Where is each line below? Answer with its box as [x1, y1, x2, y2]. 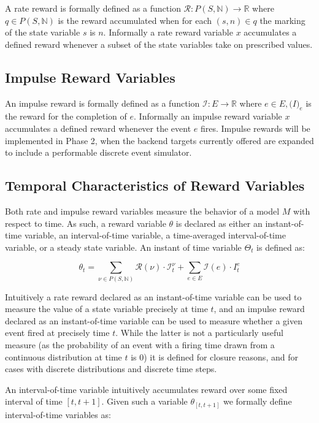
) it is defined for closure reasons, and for [144, 350, 298, 363]
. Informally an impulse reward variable [134, 110, 282, 123]
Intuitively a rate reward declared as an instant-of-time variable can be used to [5, 290, 302, 303]
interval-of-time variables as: [5, 408, 111, 421]
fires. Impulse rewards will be [200, 121, 310, 134]
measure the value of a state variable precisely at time [5, 302, 208, 315]
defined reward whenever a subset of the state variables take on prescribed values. [5, 37, 313, 50]
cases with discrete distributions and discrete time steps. [5, 362, 217, 375]
